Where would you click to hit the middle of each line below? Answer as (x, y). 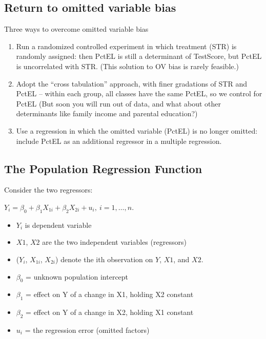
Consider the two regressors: (48, 190)
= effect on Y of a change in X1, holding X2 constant (110, 294)
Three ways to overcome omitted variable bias (76, 29)
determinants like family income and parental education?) (107, 113)
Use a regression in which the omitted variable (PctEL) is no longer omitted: (137, 130)
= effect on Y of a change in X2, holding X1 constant (110, 312)
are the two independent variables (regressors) (114, 242)
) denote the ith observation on (104, 259)
